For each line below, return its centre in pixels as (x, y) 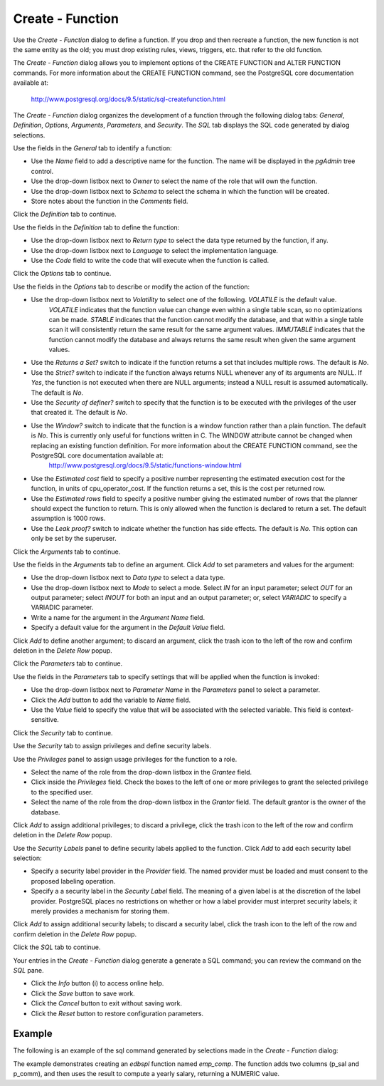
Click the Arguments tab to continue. (67, 552)
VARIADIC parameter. (62, 607)
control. (42, 171)
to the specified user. (62, 792)
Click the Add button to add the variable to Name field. (111, 700)
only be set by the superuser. (74, 539)
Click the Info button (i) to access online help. (97, 983)
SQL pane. (28, 970)
